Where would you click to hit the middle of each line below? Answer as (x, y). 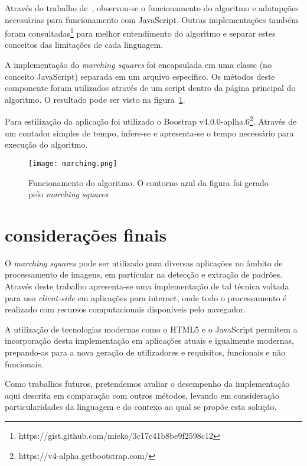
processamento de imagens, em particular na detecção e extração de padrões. (144, 274)
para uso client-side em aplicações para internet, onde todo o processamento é (146, 297)
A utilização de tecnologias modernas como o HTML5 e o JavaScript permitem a (151, 329)
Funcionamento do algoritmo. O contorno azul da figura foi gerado (148, 182)
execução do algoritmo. (46, 144)
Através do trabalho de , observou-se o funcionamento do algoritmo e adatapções (152, 8)
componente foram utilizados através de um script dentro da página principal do (150, 88)
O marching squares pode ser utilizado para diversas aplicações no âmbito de (144, 263)
